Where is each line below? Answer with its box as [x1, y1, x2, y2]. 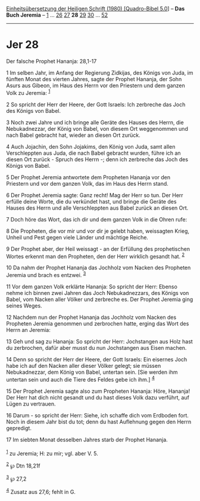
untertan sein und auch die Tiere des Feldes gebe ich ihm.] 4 [6, 374, 155, 383]
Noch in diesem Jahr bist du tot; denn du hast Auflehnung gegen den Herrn [6, 418, 192, 425]
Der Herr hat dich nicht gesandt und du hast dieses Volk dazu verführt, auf [6, 394, 189, 401]
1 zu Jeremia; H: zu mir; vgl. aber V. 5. [6, 448, 98, 457]
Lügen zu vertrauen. [6, 400, 56, 407]
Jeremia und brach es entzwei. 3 [6, 271, 86, 278]
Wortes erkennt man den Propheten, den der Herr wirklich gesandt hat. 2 [6, 251, 185, 260]
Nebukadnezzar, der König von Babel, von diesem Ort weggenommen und [6, 125, 189, 132]
